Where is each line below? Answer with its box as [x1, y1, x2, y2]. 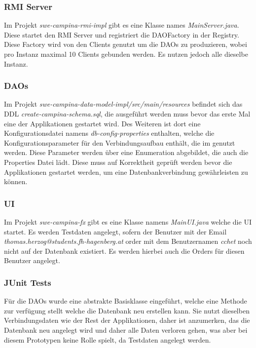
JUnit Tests [4, 276, 51, 288]
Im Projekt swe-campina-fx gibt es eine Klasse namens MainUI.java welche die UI [4, 216, 252, 227]
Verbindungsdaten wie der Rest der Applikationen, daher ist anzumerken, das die [4, 315, 250, 325]
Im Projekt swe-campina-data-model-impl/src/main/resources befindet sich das [4, 99, 243, 109]
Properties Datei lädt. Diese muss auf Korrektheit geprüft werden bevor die [4, 156, 232, 167]
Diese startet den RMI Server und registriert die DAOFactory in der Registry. [4, 29, 239, 39]
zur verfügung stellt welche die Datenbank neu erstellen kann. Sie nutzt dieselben [4, 305, 250, 315]
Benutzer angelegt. [4, 255, 60, 266]
